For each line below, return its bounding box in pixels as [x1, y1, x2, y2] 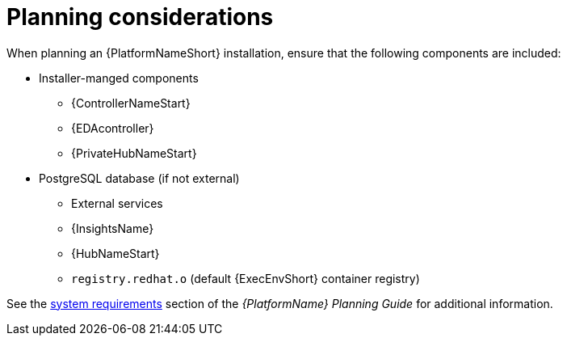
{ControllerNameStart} [71, 95, 191, 110]
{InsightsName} [71, 221, 154, 235]
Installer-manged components [39, 70, 199, 85]
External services [71, 196, 163, 210]
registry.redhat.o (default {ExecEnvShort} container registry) [71, 271, 420, 285]
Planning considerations [6, 3, 274, 31]
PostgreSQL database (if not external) [39, 171, 240, 185]
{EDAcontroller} [71, 120, 154, 135]
